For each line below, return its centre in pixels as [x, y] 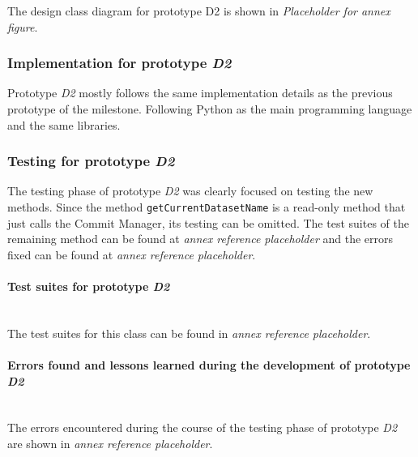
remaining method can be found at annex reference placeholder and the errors [200, 239]
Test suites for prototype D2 [89, 286]
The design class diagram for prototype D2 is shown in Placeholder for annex [199, 11]
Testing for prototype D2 [91, 161]
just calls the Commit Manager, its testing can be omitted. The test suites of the [208, 222]
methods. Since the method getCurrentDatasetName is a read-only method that [207, 207]
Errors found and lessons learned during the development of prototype [209, 365]
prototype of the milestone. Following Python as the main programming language [210, 109]
